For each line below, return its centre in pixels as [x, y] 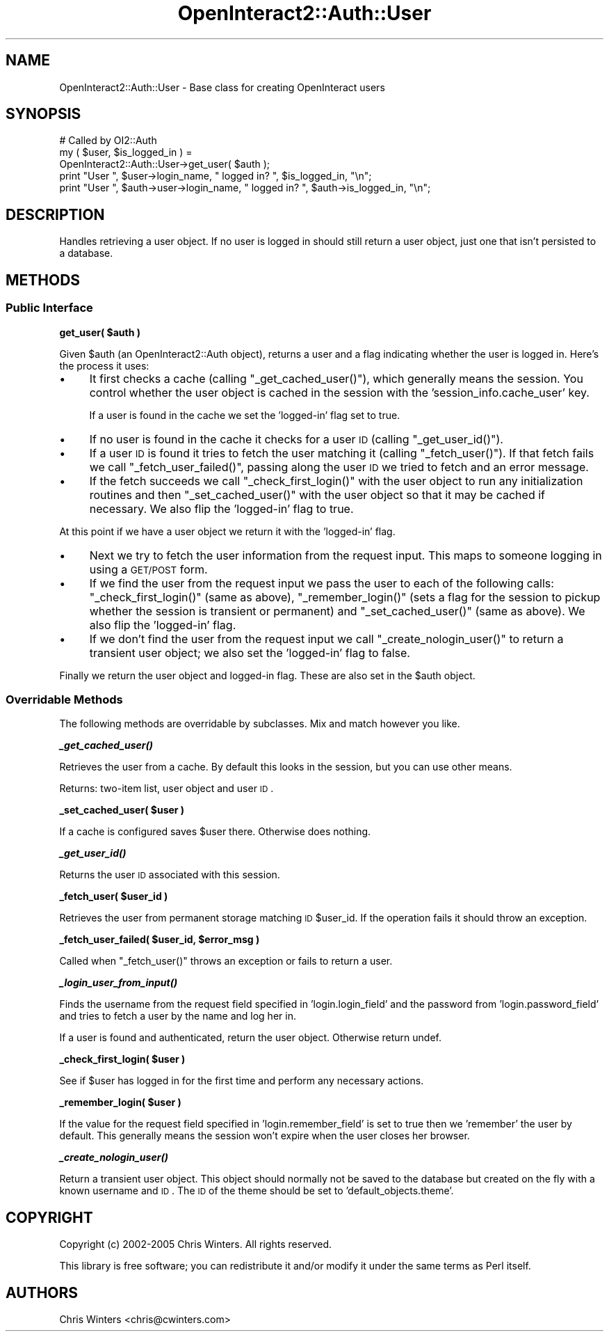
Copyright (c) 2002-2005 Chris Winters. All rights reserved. [196, 1244]
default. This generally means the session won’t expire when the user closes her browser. [265, 1136]
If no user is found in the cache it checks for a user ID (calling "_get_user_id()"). [296, 439]
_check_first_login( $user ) [122, 1059]
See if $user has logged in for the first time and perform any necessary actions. [242, 1081]
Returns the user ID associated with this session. [170, 875]
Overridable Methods [64, 699]
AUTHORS [42, 1292]
